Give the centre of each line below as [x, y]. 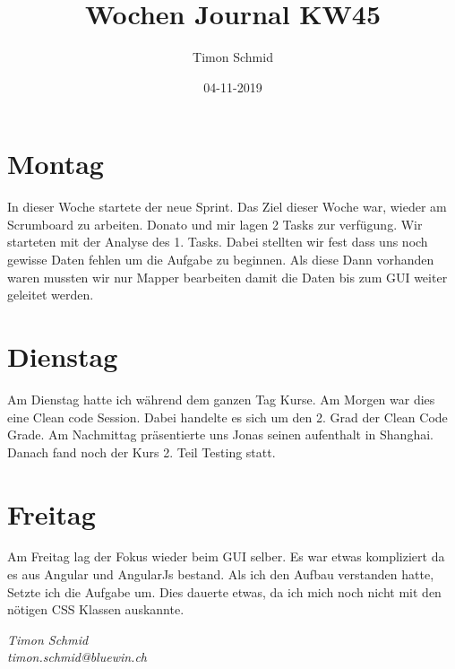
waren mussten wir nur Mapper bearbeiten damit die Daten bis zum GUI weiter [227, 277]
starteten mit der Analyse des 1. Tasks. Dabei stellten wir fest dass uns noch [218, 242]
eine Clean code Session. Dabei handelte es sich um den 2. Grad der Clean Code [227, 417]
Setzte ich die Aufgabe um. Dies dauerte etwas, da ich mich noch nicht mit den [224, 591]
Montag [56, 164]
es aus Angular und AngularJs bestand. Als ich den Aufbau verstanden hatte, [221, 574]
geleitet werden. [51, 295]
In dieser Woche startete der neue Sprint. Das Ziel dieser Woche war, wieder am [227, 207]
